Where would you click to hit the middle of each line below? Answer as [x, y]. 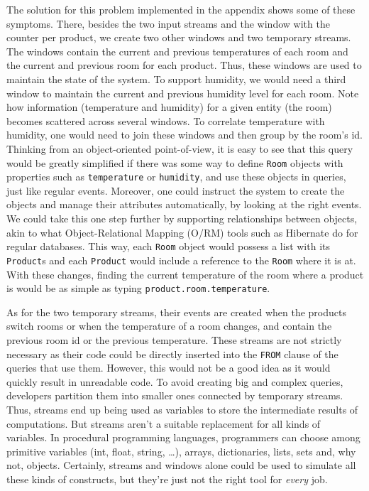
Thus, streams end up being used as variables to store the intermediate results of [182, 409]
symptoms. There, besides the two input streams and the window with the [168, 23]
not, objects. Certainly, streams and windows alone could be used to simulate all [181, 465]
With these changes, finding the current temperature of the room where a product [185, 274]
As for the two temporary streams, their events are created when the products [176, 312]
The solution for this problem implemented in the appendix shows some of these [181, 9]
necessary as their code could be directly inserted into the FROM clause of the [172, 354]
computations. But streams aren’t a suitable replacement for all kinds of [164, 423]
